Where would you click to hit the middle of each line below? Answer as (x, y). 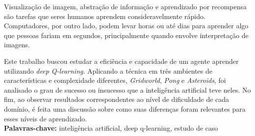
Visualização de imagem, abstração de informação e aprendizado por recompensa (126, 6)
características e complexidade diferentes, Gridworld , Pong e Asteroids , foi (115, 80)
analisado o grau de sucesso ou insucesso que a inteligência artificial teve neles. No (127, 89)
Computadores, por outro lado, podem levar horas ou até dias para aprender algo (126, 26)
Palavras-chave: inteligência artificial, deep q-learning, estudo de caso (111, 128)
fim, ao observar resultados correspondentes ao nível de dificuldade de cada (117, 99)
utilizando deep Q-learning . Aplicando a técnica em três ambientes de (108, 70)
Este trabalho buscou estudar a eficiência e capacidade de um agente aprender (121, 61)
